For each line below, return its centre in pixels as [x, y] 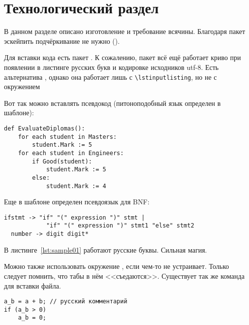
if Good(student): [62, 161]
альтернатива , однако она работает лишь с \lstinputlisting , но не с [110, 77]
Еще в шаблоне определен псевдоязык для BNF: [77, 202]
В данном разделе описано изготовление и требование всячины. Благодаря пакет [125, 31]
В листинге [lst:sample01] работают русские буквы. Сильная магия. [106, 249]
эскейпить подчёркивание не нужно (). [62, 41]
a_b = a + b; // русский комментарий [66, 302]
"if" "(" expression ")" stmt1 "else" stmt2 [120, 226]
